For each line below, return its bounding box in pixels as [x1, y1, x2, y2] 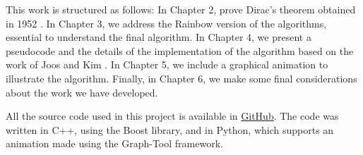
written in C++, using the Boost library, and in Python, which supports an [6, 122, 334, 137]
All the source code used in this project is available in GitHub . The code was [6, 108, 339, 123]
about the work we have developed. [6, 85, 158, 99]
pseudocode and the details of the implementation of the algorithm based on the [6, 43, 354, 58]
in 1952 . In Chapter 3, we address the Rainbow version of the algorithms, [6, 15, 327, 30]
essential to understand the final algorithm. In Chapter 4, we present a [6, 30, 311, 44]
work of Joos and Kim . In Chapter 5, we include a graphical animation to [6, 57, 328, 72]
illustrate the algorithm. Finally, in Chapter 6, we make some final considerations [6, 70, 357, 85]
